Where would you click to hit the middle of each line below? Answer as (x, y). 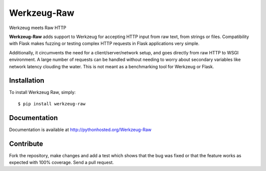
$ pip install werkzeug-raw (52, 104)
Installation (27, 81)
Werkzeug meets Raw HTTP (38, 28)
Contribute (26, 144)
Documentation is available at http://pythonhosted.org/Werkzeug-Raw (80, 129)
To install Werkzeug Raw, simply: (42, 92)
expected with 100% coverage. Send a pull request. (62, 162)
